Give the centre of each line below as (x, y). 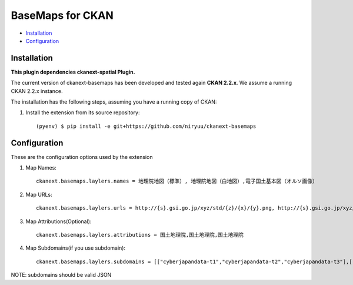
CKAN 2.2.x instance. (37, 91)
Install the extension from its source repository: (83, 112)
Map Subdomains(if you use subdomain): (76, 248)
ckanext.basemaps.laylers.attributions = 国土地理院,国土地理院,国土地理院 (140, 235)
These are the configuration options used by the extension (82, 157)
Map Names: (41, 168)
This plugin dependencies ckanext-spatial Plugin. (73, 72)
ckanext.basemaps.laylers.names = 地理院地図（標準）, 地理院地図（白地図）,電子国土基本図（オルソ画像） (177, 181)
